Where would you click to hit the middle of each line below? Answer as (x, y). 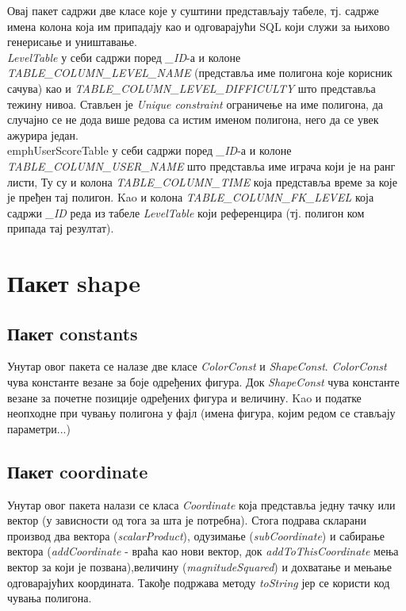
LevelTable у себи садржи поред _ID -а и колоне (124, 57)
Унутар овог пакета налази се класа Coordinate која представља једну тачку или (201, 504)
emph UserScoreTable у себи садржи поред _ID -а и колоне (149, 150)
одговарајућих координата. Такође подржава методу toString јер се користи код (199, 582)
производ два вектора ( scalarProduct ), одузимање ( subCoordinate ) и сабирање (196, 535)
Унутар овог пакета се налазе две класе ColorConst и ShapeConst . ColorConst (197, 366)
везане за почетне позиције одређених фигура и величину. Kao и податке (184, 397)
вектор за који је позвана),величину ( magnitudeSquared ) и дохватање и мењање (200, 567)
